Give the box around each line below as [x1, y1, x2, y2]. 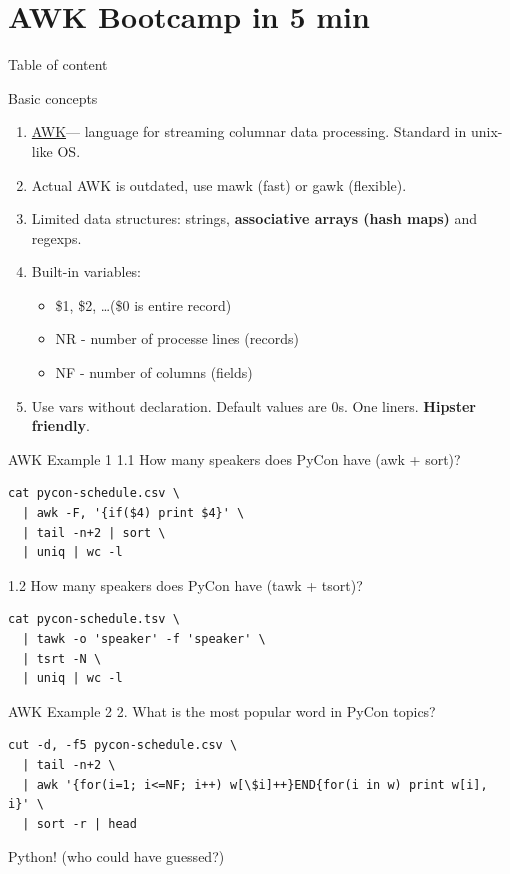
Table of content [8, 54, 108, 75]
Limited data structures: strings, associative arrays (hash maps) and [31, 208, 478, 229]
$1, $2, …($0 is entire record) [55, 294, 232, 315]
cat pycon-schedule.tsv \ [8, 612, 180, 627]
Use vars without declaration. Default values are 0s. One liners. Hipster [31, 395, 476, 416]
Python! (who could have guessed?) [8, 846, 225, 867]
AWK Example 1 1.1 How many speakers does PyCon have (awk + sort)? [8, 448, 461, 469]
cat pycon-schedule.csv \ [8, 486, 180, 501]
